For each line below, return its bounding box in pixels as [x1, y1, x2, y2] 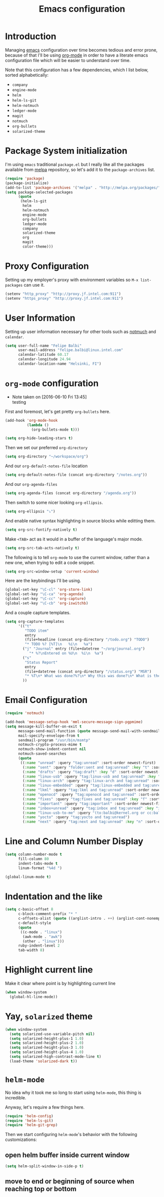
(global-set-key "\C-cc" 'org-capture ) [5, 597, 86, 601]
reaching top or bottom [5, 1185, 77, 1193]
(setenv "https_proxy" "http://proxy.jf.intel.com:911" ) [5, 296, 123, 301]
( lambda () [26, 422, 49, 428]
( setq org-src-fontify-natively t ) [5, 527, 78, 532]
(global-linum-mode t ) [5, 874, 51, 879]
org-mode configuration [5, 378, 99, 389]
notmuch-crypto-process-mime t [18, 742, 82, 747]
